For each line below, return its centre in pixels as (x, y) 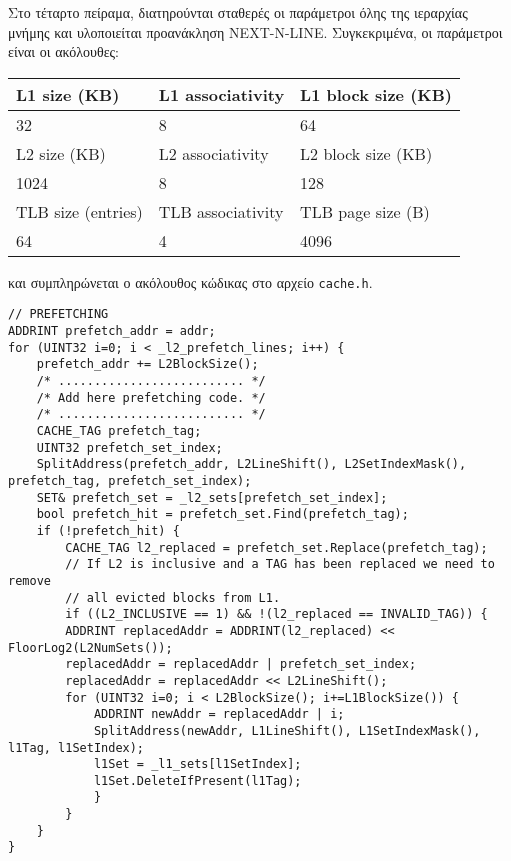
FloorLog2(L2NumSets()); (90, 647)
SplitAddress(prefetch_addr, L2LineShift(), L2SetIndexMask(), (251, 464)
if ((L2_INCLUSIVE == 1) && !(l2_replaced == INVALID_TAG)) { (276, 614)
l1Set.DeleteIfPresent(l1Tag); (197, 780)
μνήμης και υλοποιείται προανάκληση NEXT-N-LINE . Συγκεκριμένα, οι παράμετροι (255, 31)
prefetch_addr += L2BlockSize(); (147, 364)
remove (29, 580)
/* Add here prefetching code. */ (151, 397)
